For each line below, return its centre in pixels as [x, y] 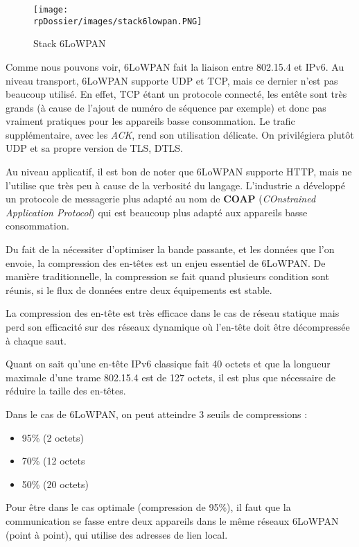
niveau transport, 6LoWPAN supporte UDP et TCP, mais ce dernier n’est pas [172, 80]
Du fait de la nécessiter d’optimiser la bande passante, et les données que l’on [170, 249]
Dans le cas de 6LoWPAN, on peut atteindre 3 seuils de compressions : [157, 414]
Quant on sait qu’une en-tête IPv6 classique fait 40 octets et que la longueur [168, 364]
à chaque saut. [36, 340]
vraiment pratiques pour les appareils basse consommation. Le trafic [150, 121]
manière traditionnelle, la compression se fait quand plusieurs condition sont [167, 276]
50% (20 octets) [55, 484]
